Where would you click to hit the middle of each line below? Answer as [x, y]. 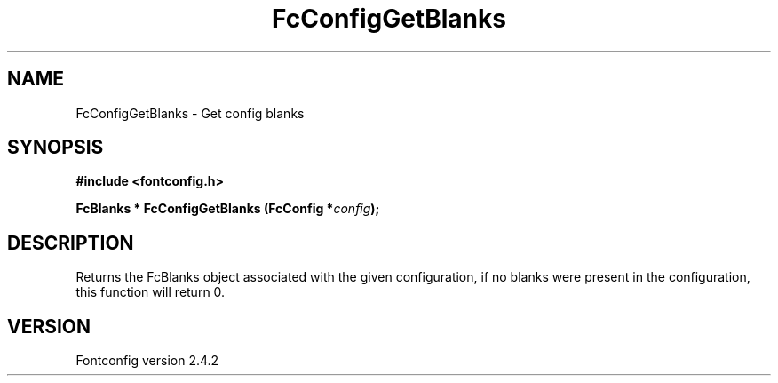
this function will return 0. [151, 292]
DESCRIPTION [71, 243]
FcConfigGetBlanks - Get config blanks [190, 113]
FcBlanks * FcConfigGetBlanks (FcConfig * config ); [228, 209]
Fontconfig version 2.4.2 [147, 361]
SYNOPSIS [56, 148]
